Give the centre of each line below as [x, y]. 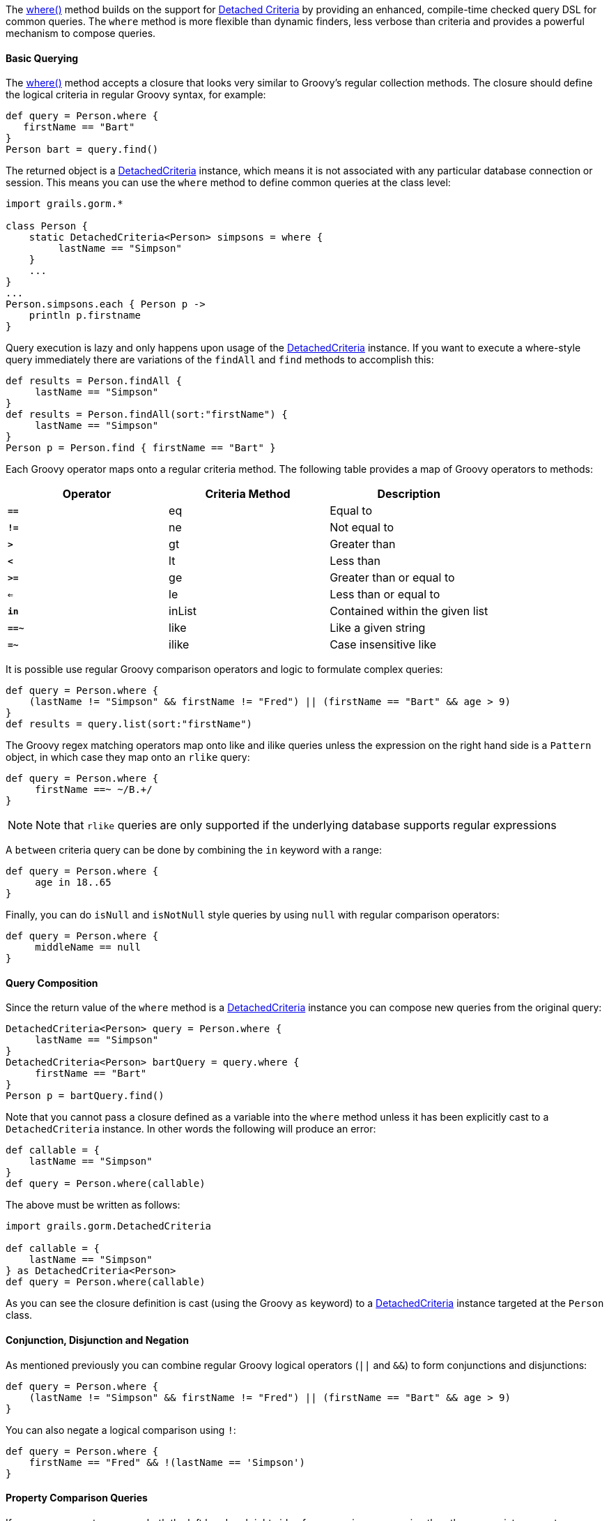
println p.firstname [85, 316]
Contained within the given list [409, 611]
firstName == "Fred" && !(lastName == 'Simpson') [167, 1462]
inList [183, 611]
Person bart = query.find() [82, 150]
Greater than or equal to [392, 578]
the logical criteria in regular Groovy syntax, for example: [136, 95]
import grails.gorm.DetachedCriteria [109, 1226]
